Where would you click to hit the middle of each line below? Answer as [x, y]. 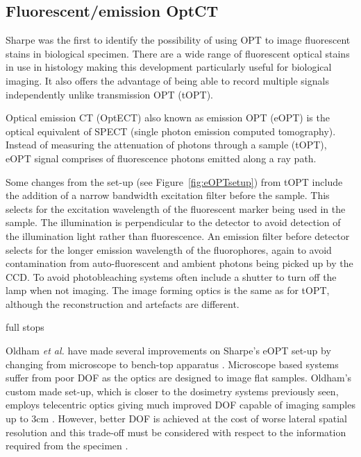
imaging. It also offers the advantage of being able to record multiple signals [167, 80]
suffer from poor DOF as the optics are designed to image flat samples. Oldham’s [179, 378]
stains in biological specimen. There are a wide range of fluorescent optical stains [178, 53]
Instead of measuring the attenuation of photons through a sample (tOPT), [166, 145]
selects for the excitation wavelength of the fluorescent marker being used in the [176, 208]
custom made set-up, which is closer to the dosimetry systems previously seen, [172, 391]
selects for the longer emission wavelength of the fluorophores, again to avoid [169, 249]
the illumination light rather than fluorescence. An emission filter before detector [178, 235]
